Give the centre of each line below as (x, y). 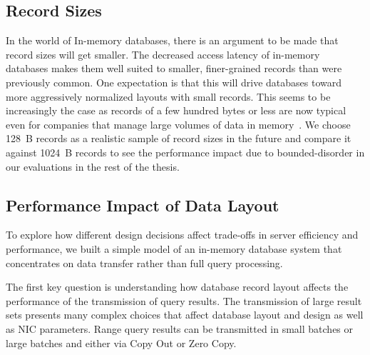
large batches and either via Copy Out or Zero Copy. (121, 342)
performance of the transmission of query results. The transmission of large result (184, 300)
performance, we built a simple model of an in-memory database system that (174, 248)
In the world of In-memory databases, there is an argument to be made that (172, 40)
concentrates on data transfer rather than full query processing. (144, 262)
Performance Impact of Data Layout (143, 205)
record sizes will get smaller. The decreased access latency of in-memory (163, 54)
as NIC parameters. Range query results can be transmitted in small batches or (180, 328)
